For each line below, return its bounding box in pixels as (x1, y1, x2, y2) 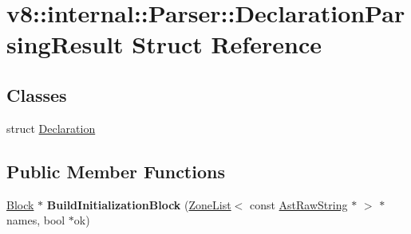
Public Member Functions (6, 158, 225, 183)
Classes (6, 82, 67, 107)
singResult (6, 28, 124, 60)
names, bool (6, 212, 65, 228)
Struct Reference (132, 28, 322, 60)
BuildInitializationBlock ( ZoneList (46, 196, 231, 213)
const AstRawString (249, 196, 348, 213)
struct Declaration (6, 119, 96, 136)
